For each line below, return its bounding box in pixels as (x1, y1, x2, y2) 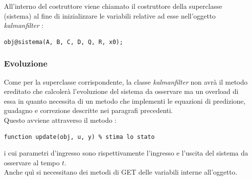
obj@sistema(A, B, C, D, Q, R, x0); (4, 38, 123, 45)
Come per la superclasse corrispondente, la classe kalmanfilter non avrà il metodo (4, 76, 248, 87)
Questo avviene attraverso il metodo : (4, 114, 117, 125)
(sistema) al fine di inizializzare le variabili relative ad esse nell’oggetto (4, 10, 216, 21)
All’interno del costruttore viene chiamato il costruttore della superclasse (4, 1, 222, 11)
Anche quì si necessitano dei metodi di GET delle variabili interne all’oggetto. (4, 167, 237, 177)
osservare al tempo (4, 157, 60, 167)
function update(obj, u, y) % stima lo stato (4, 133, 155, 140)
